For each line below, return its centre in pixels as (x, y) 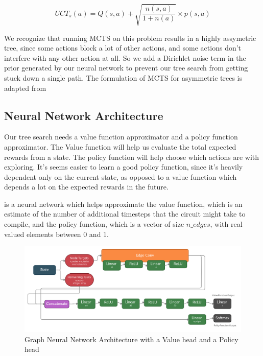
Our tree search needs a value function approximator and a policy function (121, 137)
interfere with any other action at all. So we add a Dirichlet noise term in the (125, 57)
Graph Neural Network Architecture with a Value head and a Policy (131, 339)
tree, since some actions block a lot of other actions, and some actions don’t (123, 48)
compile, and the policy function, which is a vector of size (94, 224)
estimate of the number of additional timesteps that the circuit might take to (125, 214)
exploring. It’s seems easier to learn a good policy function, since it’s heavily (124, 167)
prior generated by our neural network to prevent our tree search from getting (126, 68)
